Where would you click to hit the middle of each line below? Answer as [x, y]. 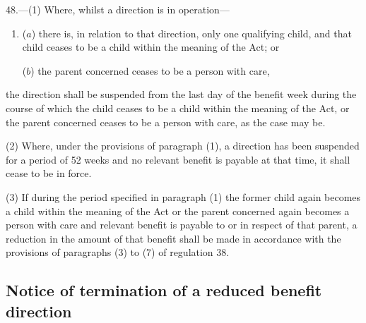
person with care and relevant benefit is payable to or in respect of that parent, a [182, 225]
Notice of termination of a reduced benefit [164, 290]
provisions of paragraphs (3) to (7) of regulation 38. [118, 252]
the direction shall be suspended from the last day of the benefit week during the [181, 94]
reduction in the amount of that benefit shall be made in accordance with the [173, 238]
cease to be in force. [49, 173]
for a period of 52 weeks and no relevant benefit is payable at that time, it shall [178, 159]
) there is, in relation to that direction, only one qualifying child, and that [191, 33]
